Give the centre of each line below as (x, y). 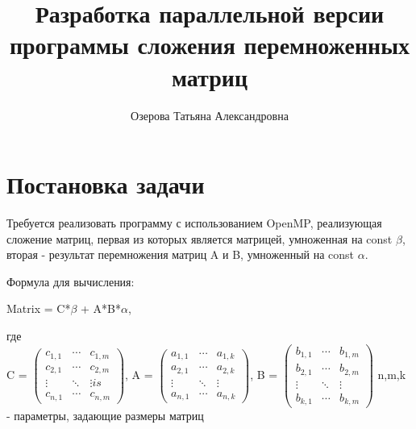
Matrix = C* (39, 308)
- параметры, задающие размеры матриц (105, 416)
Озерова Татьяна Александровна (210, 115)
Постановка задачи (106, 184)
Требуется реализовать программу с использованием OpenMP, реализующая (194, 223)
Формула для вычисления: (71, 281)
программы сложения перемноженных (210, 45)
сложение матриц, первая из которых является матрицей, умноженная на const (200, 238)
